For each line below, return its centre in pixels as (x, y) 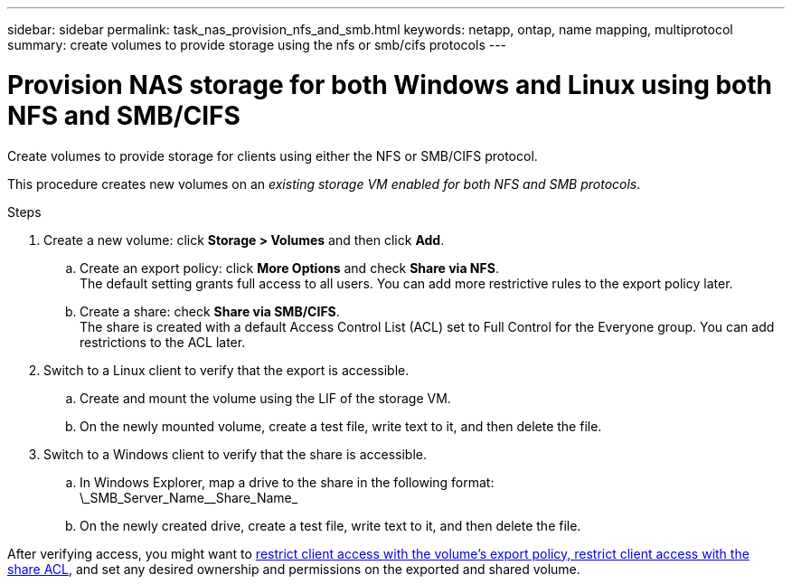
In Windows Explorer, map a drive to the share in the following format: (287, 482)
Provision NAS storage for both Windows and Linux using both (390, 85)
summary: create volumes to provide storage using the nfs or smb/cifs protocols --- (257, 45)
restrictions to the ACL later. (163, 342)
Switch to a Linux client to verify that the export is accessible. (226, 370)
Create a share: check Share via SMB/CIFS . (210, 311)
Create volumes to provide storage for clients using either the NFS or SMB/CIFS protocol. (273, 155)
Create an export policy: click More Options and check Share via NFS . (289, 268)
